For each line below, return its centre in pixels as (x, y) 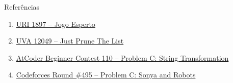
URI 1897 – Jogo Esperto (56, 24)
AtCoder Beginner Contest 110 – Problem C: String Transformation (122, 57)
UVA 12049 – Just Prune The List (70, 41)
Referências (22, 7)
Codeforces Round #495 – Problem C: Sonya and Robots (106, 75)
